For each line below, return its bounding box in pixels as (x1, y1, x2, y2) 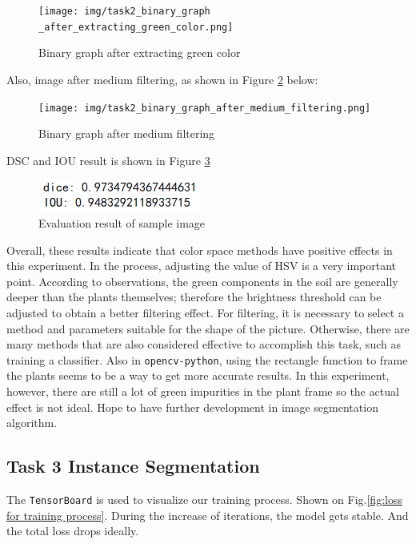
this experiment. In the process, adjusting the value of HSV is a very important (6, 257, 397, 274)
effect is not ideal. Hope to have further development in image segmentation (6, 398, 378, 415)
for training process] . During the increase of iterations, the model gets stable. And (6, 506, 409, 523)
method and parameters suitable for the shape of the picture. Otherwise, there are (6, 320, 410, 336)
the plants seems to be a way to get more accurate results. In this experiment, (6, 367, 390, 384)
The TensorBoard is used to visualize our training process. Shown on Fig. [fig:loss (6, 490, 402, 507)
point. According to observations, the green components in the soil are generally (6, 272, 398, 289)
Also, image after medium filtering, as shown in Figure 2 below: (6, 71, 318, 87)
